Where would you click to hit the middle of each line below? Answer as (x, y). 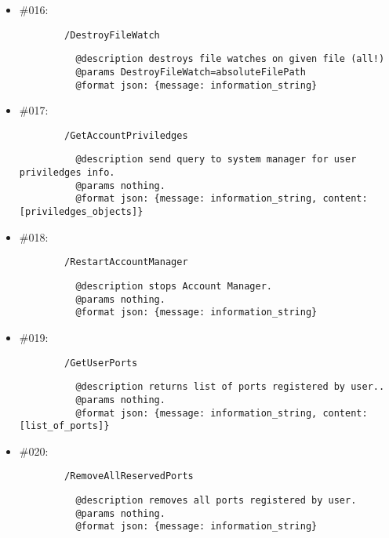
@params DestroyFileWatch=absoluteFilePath (191, 72)
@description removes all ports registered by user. (216, 501)
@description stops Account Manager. (174, 286)
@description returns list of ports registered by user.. (230, 387)
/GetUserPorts (101, 363)
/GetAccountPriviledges (126, 135)
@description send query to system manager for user (216, 160)
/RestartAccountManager (126, 262)
